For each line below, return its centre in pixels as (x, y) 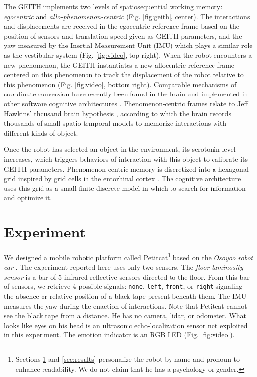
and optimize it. (28, 198)
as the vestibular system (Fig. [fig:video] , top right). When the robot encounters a (128, 55)
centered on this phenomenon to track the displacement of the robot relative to (124, 74)
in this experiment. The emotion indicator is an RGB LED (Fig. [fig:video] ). (119, 335)
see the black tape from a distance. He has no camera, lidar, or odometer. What (125, 315)
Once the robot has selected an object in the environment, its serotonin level (120, 149)
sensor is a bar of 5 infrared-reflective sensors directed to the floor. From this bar (127, 276)
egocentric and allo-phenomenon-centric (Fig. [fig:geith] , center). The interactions (127, 16)
